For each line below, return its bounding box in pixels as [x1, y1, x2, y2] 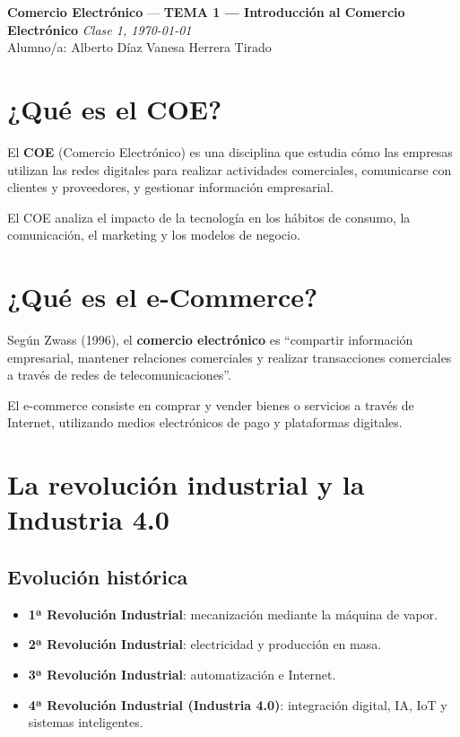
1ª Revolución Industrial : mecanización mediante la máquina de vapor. [28, 604, 438, 623]
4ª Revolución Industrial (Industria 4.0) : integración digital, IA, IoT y [28, 695, 447, 714]
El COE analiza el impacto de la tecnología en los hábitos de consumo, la [7, 207, 411, 226]
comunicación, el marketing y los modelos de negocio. [7, 225, 300, 244]
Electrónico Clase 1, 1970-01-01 [7, 20, 192, 39]
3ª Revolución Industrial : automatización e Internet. [28, 664, 336, 683]
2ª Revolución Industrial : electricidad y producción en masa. [28, 635, 382, 654]
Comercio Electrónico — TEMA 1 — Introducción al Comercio [7, 3, 405, 21]
